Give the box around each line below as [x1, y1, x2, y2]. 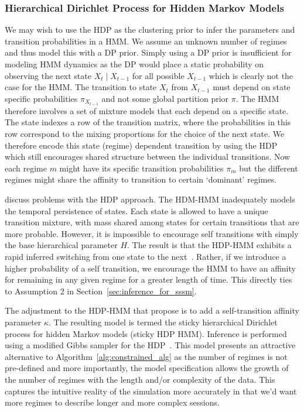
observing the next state [5, 69, 91, 81]
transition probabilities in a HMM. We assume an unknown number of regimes [5, 35, 287, 47]
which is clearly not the [209, 69, 293, 81]
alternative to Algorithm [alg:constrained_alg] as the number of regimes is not [5, 350, 288, 362]
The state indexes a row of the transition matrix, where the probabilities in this [5, 116, 291, 128]
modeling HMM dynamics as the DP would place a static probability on [5, 58, 264, 70]
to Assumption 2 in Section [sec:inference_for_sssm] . [5, 284, 197, 297]
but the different [239, 162, 298, 174]
